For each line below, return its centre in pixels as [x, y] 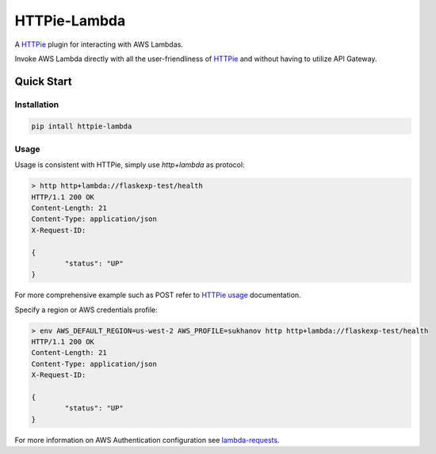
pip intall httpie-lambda [82, 126]
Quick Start [43, 81]
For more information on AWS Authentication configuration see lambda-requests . [147, 440]
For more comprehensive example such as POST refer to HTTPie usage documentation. [158, 295]
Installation [37, 105]
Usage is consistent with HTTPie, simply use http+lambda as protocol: [130, 165]
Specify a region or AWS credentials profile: [86, 310]
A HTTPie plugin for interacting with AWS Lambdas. [99, 44]
